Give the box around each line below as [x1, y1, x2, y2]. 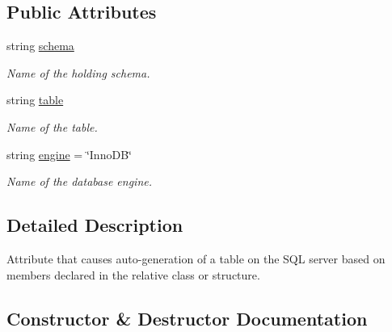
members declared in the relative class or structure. [6, 266, 260, 283]
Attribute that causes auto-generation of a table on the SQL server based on [6, 250, 386, 267]
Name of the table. [6, 118, 98, 135]
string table [6, 91, 64, 108]
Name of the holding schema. [6, 64, 150, 81]
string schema [6, 37, 74, 54]
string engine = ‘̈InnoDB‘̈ [6, 145, 132, 162]
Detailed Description [6, 212, 183, 237]
